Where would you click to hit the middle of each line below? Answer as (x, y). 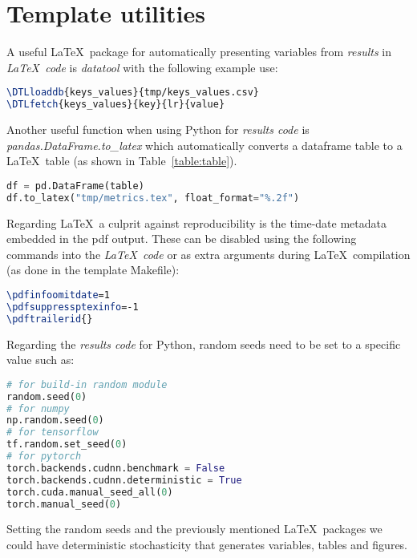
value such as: (40, 360)
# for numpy (38, 408)
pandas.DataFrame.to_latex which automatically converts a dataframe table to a (204, 145)
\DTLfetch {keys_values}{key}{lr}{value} (116, 105)
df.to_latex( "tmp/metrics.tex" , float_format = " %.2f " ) (153, 198)
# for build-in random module (87, 384)
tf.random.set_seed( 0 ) (67, 445)
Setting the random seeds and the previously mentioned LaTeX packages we (194, 529)
